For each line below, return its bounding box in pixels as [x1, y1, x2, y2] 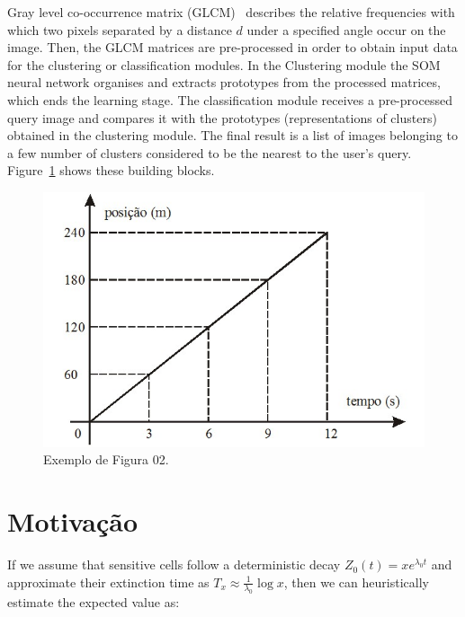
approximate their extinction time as [7, 572, 210, 591]
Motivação [7, 503, 139, 540]
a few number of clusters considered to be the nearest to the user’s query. [7, 143, 412, 162]
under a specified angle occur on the [246, 20, 446, 39]
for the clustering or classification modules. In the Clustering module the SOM [7, 55, 441, 74]
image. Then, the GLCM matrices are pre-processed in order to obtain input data [7, 38, 458, 57]
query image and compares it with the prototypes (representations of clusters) [7, 108, 437, 127]
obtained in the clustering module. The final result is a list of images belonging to [7, 126, 458, 145]
